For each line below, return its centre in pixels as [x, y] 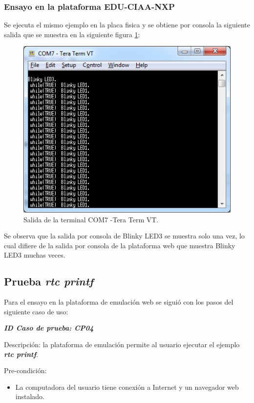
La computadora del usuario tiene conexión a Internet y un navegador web [127, 387]
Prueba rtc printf [49, 281]
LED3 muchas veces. [35, 255]
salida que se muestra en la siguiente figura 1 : [72, 34]
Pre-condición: [25, 370]
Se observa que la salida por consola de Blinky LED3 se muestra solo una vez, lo [124, 236]
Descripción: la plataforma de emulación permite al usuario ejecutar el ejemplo [122, 344]
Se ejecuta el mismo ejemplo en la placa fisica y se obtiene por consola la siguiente [127, 25]
